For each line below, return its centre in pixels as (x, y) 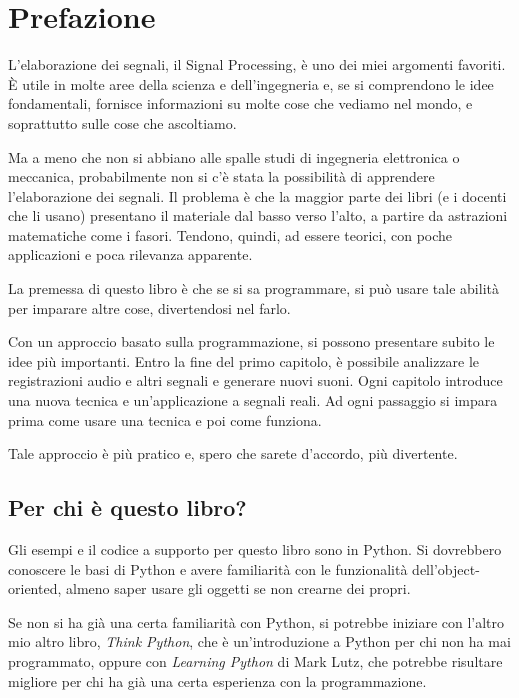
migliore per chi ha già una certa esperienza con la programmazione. (217, 680)
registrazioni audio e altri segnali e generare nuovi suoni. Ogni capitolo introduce (255, 380)
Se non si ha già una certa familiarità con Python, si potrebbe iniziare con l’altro (256, 621)
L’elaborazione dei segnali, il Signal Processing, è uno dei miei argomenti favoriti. (257, 64)
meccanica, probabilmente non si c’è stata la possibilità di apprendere (221, 176)
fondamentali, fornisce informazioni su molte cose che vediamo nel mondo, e (240, 103)
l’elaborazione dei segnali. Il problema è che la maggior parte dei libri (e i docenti (257, 195)
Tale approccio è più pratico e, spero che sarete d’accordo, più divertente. (233, 453)
